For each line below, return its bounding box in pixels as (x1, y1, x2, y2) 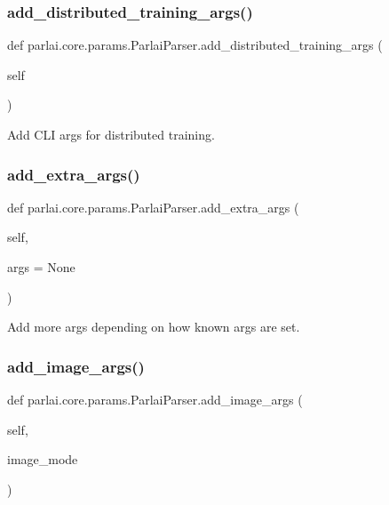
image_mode (7, 450, 78, 469)
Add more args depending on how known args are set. (7, 317, 300, 336)
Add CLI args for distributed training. (7, 125, 215, 143)
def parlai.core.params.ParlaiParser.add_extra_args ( (7, 197, 299, 216)
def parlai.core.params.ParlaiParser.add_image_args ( (7, 390, 303, 408)
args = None (7, 258, 75, 276)
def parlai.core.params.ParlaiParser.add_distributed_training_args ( (7, 36, 383, 54)
